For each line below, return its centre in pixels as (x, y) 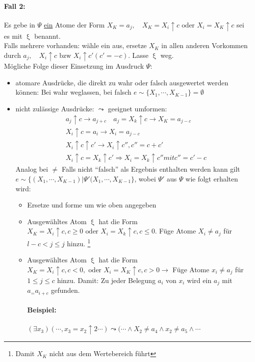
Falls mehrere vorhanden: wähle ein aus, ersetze (76, 45)
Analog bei (32, 169)
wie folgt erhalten (212, 179)
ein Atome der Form (74, 24)
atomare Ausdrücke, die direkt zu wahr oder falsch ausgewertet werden (122, 82)
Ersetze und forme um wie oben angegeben (92, 205)
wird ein (199, 280)
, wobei (145, 179)
